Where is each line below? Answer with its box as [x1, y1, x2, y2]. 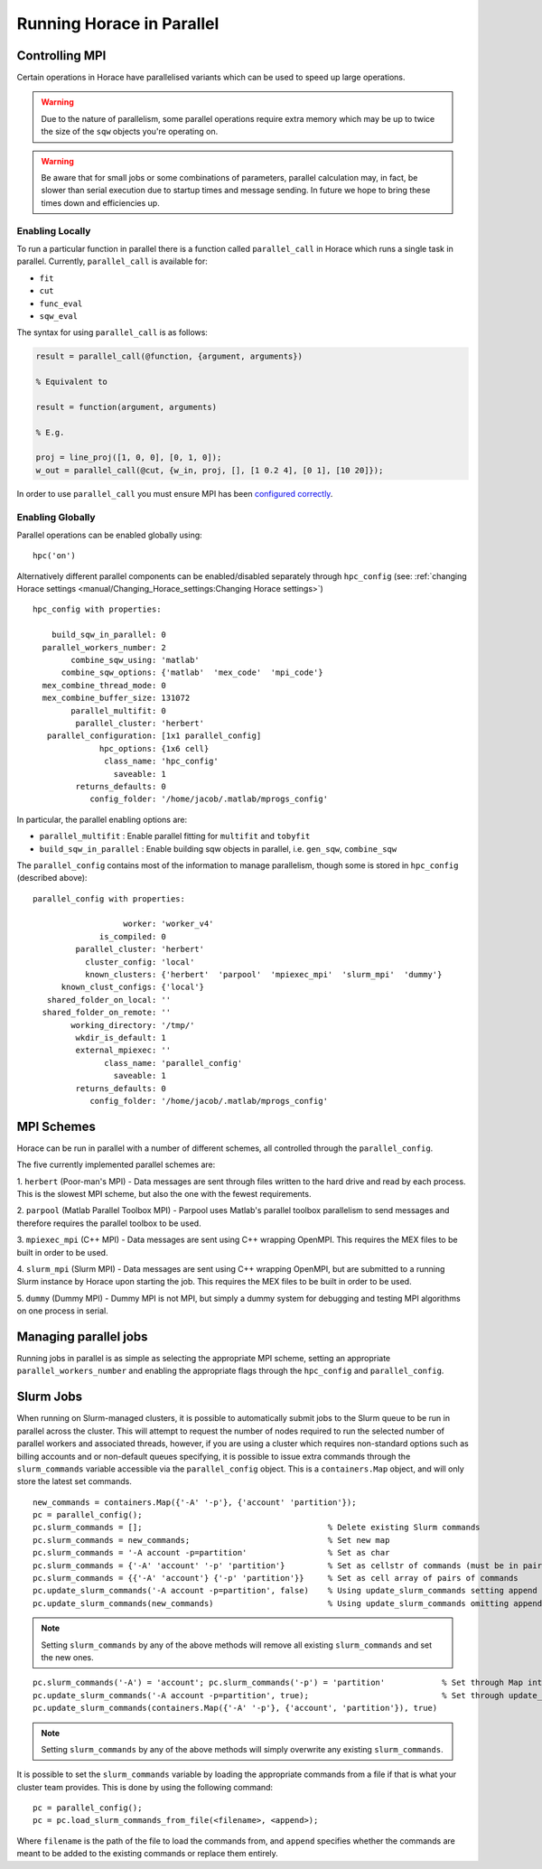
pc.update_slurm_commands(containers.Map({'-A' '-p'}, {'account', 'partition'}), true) [33, 1703, 438, 1714]
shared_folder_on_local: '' [46, 995, 172, 1005]
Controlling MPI [16, 48, 107, 63]
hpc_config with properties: [33, 604, 162, 614]
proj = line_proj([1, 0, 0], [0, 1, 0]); [35, 453, 222, 463]
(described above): [16, 873, 88, 883]
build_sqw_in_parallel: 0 [51, 630, 167, 640]
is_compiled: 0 [99, 931, 167, 941]
